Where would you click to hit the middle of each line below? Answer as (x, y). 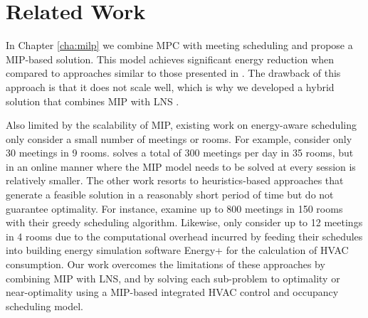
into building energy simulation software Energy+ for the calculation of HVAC (177, 250)
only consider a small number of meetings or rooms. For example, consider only (179, 138)
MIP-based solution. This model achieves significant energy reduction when (170, 59)
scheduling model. (44, 306)
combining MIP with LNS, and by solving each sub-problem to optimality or (173, 278)
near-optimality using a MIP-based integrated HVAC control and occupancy (172, 292)
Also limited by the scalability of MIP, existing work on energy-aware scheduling (181, 125)
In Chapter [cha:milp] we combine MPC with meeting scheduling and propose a (179, 45)
